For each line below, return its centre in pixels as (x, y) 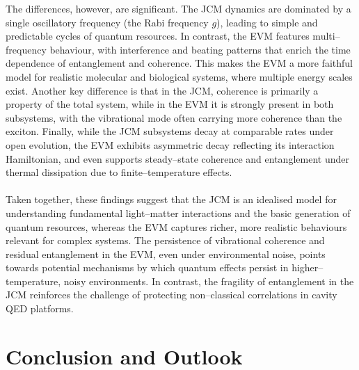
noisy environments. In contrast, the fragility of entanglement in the (209, 281)
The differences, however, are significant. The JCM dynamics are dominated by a (178, 8)
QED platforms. (40, 308)
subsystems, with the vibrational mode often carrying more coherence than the (174, 117)
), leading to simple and (267, 22)
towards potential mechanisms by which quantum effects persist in (147, 267)
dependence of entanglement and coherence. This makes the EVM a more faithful (179, 63)
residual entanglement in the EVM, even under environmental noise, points (166, 254)
